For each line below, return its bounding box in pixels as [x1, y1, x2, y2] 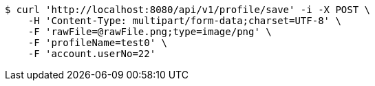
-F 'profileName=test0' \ [28, 37, 168, 48]
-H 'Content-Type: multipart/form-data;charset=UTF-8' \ [28, 15, 341, 26]
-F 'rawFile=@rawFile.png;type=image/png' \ [28, 26, 272, 37]
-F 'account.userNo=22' [28, 48, 156, 59]
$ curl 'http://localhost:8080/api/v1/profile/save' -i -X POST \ [5, 4, 371, 15]
